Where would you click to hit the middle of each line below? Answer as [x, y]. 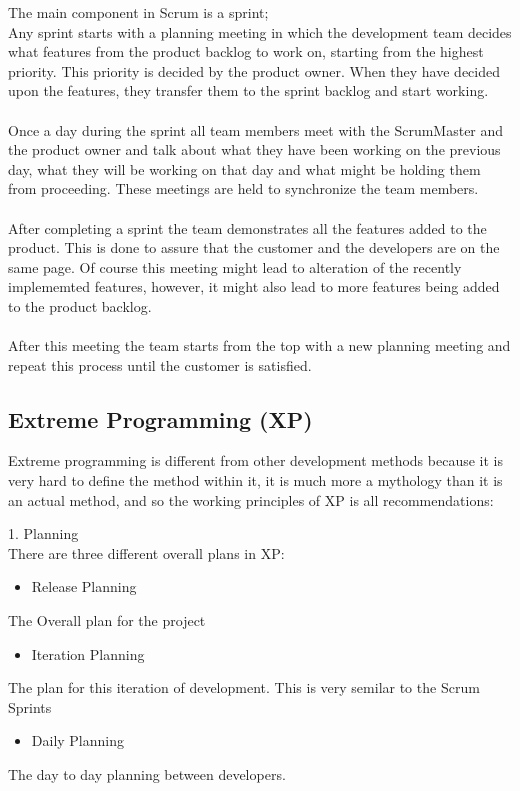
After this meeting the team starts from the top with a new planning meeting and [259, 345]
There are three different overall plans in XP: [146, 552]
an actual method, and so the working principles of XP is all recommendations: [251, 499]
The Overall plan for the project [107, 620]
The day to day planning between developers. [147, 774]
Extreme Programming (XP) [160, 418]
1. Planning [43, 533]
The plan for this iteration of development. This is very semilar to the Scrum [244, 687]
